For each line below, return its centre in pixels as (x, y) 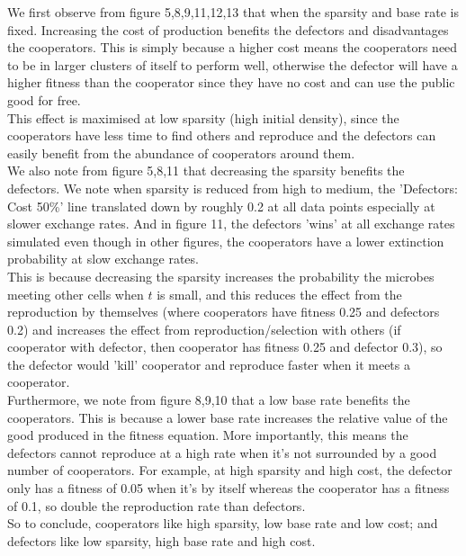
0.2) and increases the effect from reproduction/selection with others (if (204, 329)
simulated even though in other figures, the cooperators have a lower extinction (226, 241)
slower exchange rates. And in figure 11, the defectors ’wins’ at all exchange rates (231, 224)
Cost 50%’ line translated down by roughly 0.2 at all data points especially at (221, 206)
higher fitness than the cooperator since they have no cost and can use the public (231, 82)
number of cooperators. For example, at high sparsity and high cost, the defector (230, 470)
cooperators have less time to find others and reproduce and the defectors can (222, 135)
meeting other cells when (76, 294)
